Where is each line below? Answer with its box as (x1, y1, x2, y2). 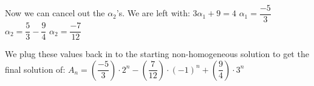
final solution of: (5, 63, 66, 75)
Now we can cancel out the (5, 7, 105, 19)
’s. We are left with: (116, 7, 190, 19)
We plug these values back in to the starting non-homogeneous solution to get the (5, 48, 309, 60)
